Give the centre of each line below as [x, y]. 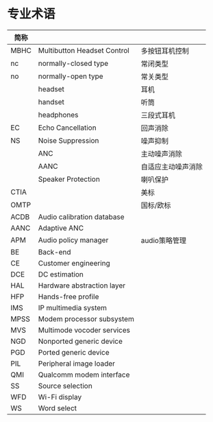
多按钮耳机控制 [165, 51]
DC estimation [61, 274]
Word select [58, 408]
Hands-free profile [68, 296]
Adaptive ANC [61, 228]
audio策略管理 [164, 240]
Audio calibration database [81, 217]
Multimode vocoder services [84, 330]
